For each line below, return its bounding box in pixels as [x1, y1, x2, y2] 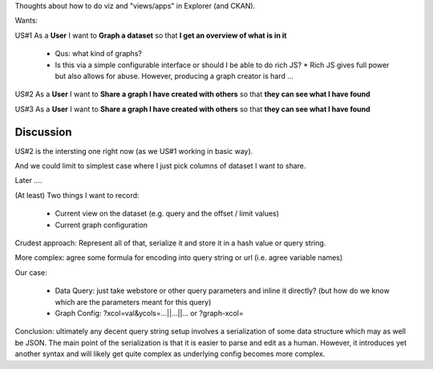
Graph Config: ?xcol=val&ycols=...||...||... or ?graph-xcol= [55, 308, 244, 318]
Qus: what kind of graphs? [55, 49, 142, 59]
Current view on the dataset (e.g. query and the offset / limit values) [55, 209, 280, 218]
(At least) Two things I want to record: [14, 190, 140, 200]
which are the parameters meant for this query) [55, 297, 212, 306]
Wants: [14, 16, 38, 26]
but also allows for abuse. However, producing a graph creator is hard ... [55, 71, 294, 80]
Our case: [14, 267, 47, 277]
